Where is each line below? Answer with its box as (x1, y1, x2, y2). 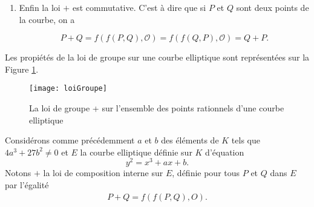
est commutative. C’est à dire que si (72, 1, 206, 13)
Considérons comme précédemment (5, 134, 135, 146)
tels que (231, 134, 260, 146)
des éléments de (161, 134, 219, 146)
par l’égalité (5, 179, 49, 191)
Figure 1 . (5, 62, 39, 75)
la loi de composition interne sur (43, 166, 163, 179)
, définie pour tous (172, 166, 240, 179)
